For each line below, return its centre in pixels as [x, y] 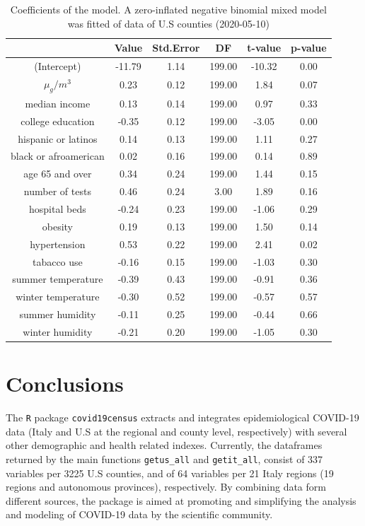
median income [58, 103]
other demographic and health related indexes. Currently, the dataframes [164, 445]
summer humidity [58, 314]
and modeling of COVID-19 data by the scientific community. [139, 514]
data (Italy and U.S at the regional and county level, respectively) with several [176, 431]
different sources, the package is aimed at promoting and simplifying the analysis [181, 500]
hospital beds [58, 208]
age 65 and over [58, 174]
